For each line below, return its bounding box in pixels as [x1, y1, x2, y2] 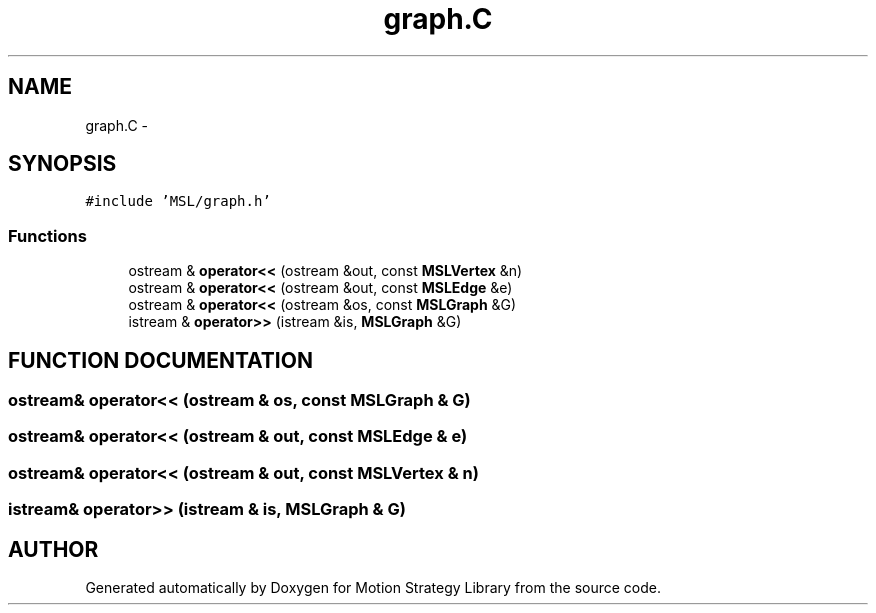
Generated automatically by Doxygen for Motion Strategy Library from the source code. [85, 579, 662, 596]
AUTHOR [8, 536, 99, 562]
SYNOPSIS [8, 151, 117, 177]
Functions [8, 225, 87, 246]
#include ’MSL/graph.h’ [85, 193, 271, 210]
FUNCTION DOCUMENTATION [8, 347, 313, 373]
